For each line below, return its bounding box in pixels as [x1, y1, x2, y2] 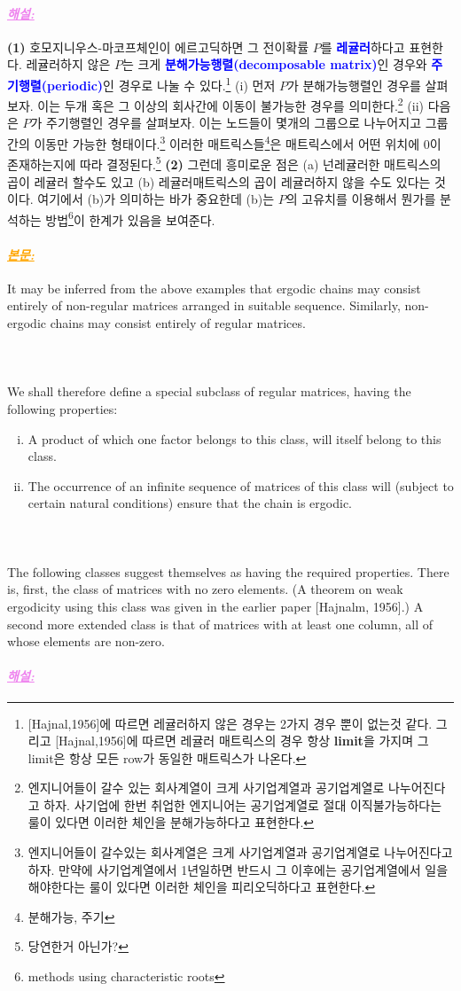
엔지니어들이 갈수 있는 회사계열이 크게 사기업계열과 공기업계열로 [27, 778, 385, 797]
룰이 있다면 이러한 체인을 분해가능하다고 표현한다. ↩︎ [27, 813, 315, 831]
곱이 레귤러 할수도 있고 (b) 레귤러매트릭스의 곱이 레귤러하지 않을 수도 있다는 [7, 172, 431, 191]
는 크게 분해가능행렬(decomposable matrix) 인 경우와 [121, 55, 427, 74]
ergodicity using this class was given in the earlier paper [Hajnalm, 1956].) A [7, 597, 424, 615]
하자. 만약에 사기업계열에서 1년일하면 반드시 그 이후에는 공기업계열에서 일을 [27, 860, 449, 878]
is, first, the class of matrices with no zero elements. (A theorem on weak [7, 580, 403, 598]
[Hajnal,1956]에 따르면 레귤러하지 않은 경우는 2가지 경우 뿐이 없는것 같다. [27, 714, 433, 732]
